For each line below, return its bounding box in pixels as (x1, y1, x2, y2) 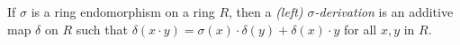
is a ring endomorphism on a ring (31, 3, 215, 20)
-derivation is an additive (314, 3, 454, 20)
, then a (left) (229, 3, 303, 20)
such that (76, 19, 128, 38)
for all (343, 19, 377, 38)
